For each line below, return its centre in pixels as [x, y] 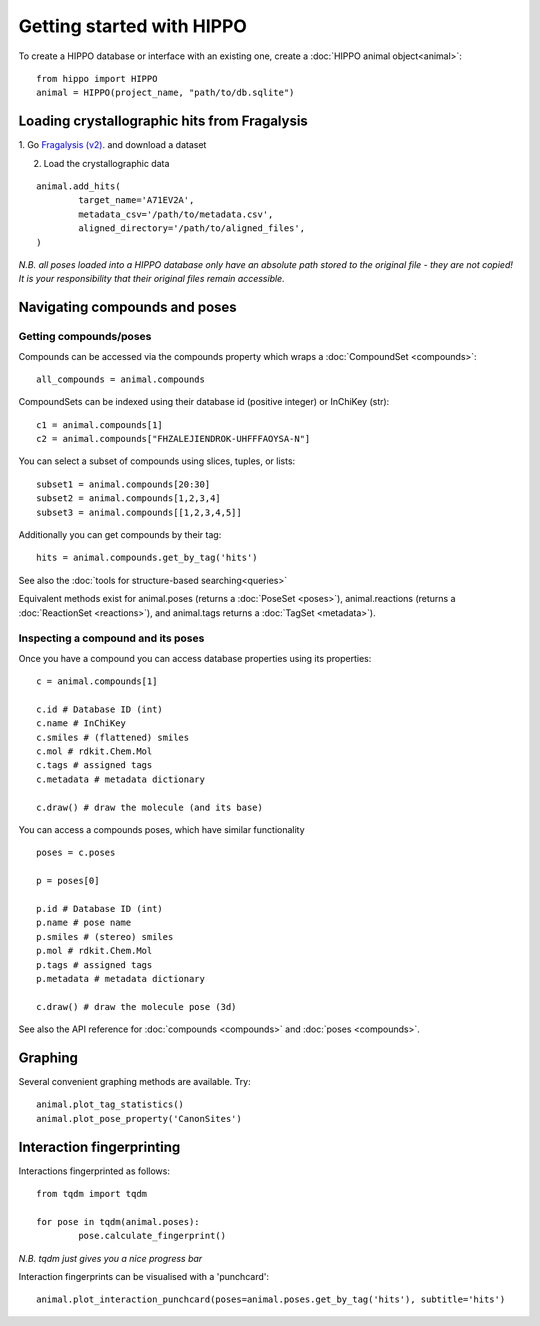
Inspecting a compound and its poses [111, 638]
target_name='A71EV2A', [136, 200]
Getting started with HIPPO [132, 26]
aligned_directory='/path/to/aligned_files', [191, 228]
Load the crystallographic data [106, 163]
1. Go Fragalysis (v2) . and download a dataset [112, 145]
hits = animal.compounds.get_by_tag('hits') [147, 558]
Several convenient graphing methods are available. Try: [134, 1082]
